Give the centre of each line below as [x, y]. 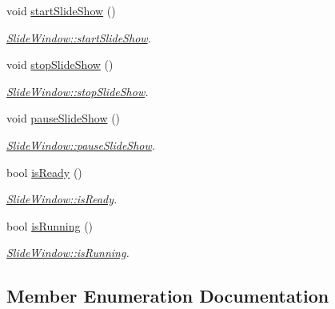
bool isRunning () [50, 225]
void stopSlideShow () [60, 64]
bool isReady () [44, 172]
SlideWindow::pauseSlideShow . [81, 144]
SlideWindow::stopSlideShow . [78, 91]
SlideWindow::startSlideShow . [79, 37]
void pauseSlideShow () [64, 118]
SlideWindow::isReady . [62, 199]
